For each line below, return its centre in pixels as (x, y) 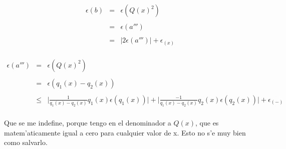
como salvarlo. (26, 142)
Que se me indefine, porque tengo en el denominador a (88, 123)
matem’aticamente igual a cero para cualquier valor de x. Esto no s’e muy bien (125, 132)
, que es (207, 123)
